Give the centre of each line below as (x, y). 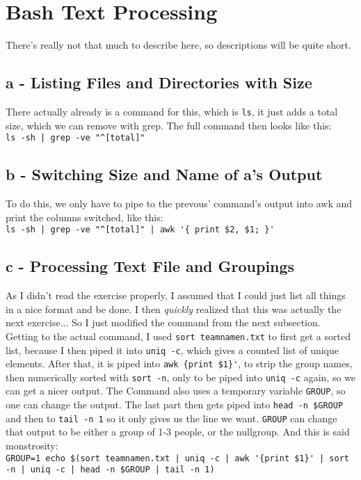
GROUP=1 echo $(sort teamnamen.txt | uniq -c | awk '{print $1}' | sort (177, 458)
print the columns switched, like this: (85, 217)
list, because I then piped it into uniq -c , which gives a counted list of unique (172, 350)
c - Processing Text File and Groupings (150, 266)
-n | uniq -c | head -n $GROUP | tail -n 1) (110, 470)
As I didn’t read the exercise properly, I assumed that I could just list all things (176, 295)
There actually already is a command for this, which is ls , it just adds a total (172, 111)
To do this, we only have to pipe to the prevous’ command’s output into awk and (179, 203)
